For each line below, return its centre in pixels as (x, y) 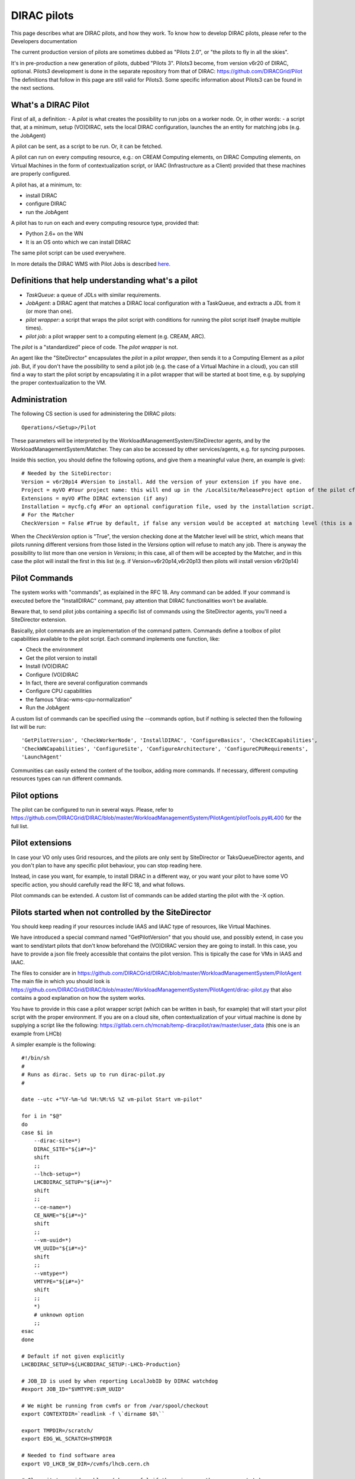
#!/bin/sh (35, 1058)
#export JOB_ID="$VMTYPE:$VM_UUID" (73, 1389)
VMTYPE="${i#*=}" (59, 1282)
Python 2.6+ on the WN (54, 234)
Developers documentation (44, 41)
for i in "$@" (42, 1116)
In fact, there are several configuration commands (87, 683)
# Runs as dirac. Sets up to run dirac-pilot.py (93, 1075)
